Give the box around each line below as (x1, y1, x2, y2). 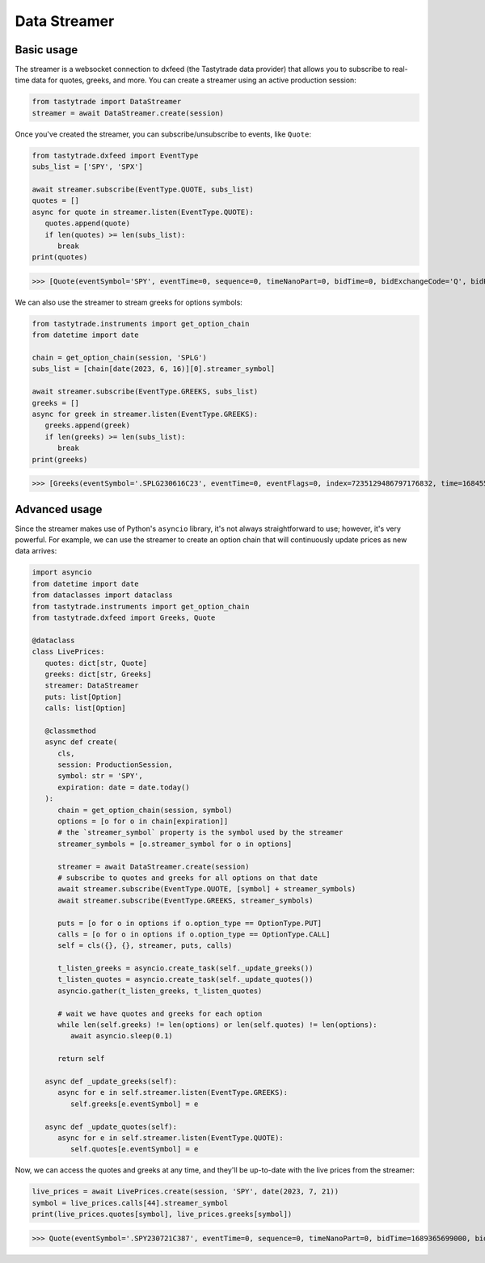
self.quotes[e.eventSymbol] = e (70, 1144, 199, 1154)
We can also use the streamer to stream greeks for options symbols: (15, 297, 242, 307)
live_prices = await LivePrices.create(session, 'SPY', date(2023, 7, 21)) (32, 1187, 339, 1196)
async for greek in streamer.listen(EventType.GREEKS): (32, 409, 259, 419)
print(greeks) (32, 455, 88, 464)
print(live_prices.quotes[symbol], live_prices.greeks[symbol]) (32, 1210, 293, 1219)
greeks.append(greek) (44, 421, 131, 430)
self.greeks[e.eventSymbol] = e (70, 1099, 199, 1109)
